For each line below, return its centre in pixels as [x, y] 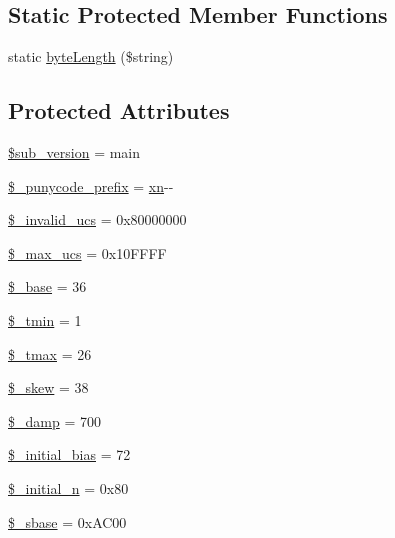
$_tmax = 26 [50, 353]
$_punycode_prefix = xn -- [91, 185]
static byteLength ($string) [91, 56]
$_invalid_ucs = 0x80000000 [97, 219]
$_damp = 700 [54, 420]
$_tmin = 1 [45, 319]
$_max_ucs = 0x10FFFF [87, 252]
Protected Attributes [119, 110]
